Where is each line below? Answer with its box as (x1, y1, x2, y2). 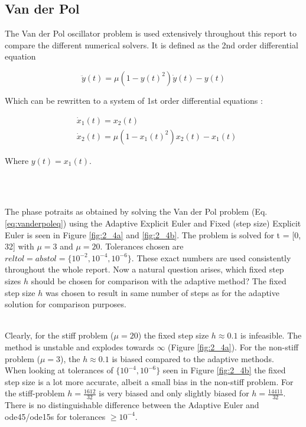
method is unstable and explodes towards (5, 340, 154, 353)
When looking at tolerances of (5, 364, 113, 376)
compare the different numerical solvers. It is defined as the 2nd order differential (5, 38, 298, 51)
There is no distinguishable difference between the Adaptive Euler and (5, 399, 259, 411)
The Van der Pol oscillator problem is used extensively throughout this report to (5, 27, 297, 40)
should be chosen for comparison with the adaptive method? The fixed (31, 274, 287, 287)
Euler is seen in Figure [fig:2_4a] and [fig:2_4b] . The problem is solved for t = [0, (5, 228, 301, 241)
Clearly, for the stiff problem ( (5, 329, 114, 341)
